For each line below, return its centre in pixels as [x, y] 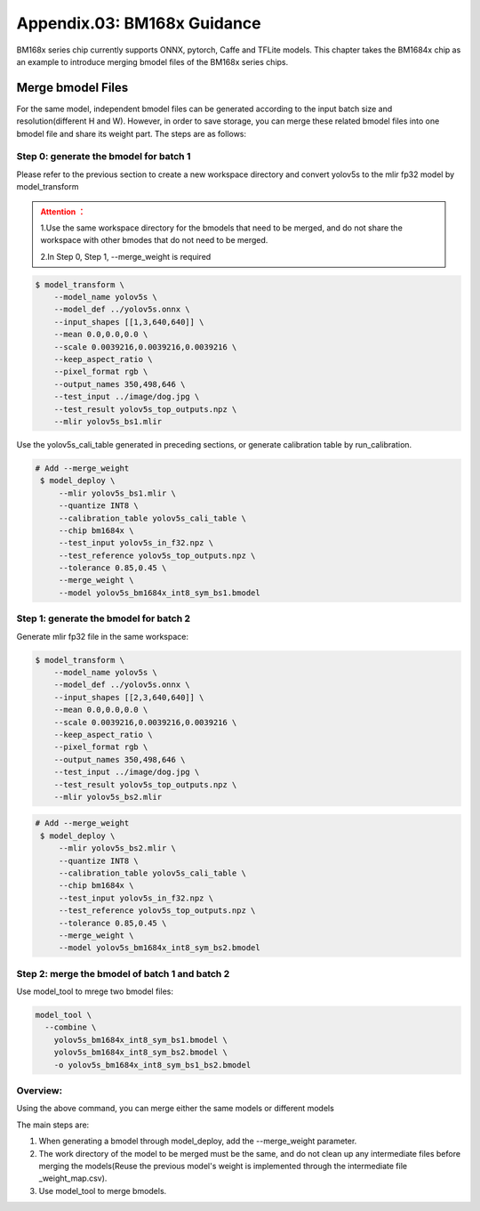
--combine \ [71, 1027]
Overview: [39, 1091]
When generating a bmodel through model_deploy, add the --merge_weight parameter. [198, 1141]
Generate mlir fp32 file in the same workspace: [103, 636]
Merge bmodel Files [72, 88]
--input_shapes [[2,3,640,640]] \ [129, 697]
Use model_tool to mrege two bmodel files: [95, 991]
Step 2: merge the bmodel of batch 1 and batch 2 [123, 973]
